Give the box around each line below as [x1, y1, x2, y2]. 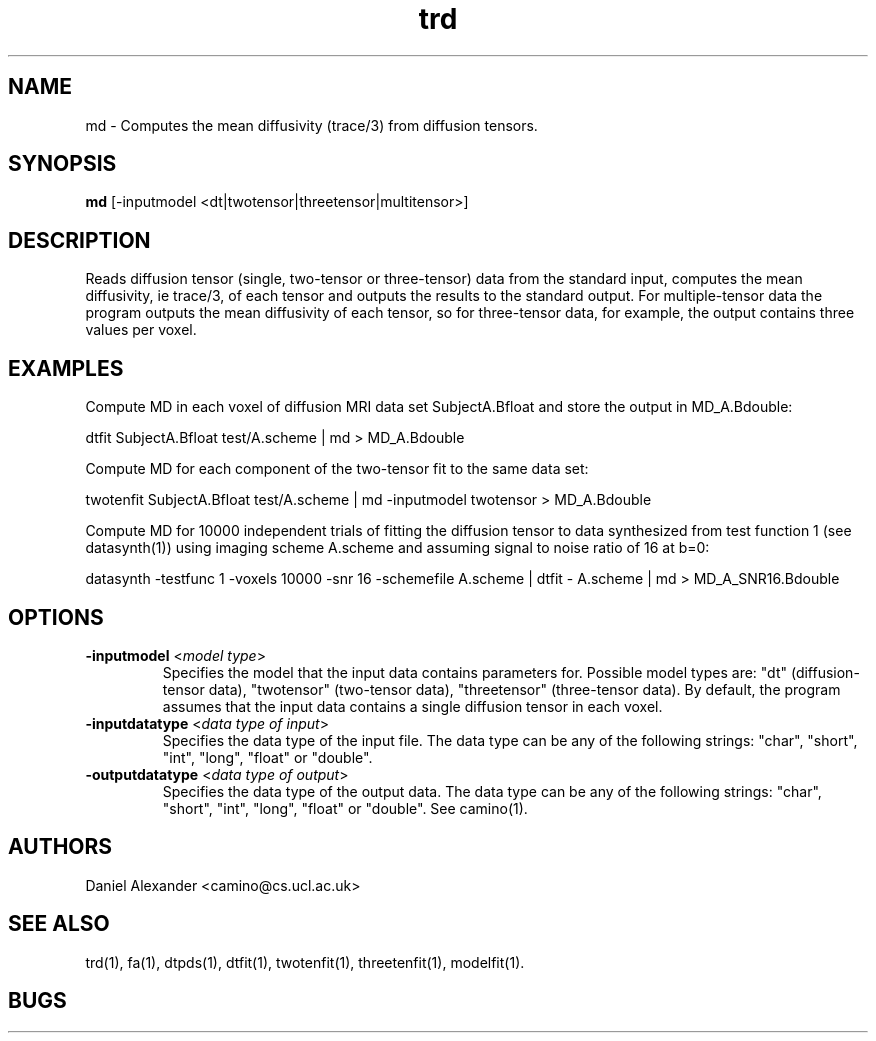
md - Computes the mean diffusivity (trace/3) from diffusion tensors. [85, 116, 538, 134]
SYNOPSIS [8, 151, 117, 177]
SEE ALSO [8, 911, 110, 937]
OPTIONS [8, 604, 104, 630]
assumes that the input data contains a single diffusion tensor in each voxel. [162, 697, 663, 715]
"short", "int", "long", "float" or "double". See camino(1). [162, 799, 528, 817]
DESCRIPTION [8, 227, 151, 253]
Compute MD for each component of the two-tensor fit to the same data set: [85, 460, 589, 478]
